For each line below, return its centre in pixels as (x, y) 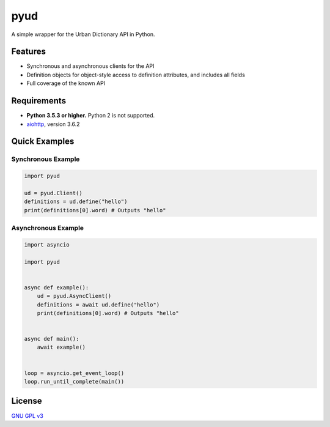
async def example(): (57, 287)
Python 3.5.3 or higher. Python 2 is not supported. (91, 116)
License (27, 401)
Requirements (39, 101)
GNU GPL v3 (28, 415)
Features (28, 52)
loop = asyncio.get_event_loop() (74, 373)
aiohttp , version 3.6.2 (53, 124)
